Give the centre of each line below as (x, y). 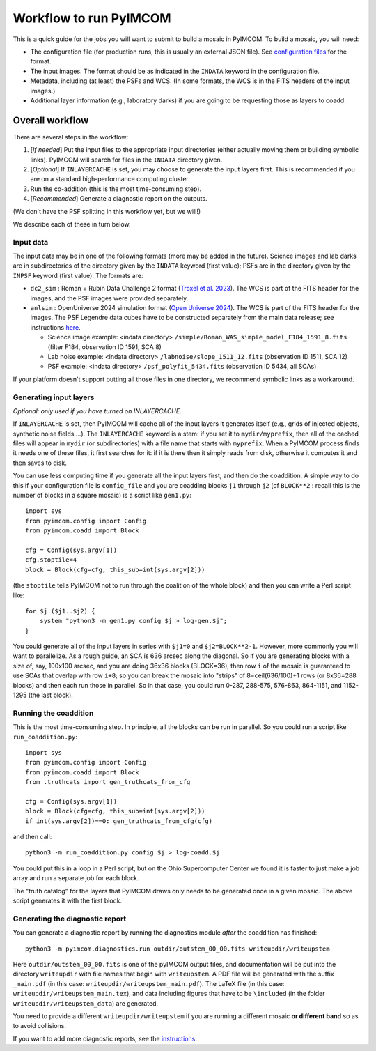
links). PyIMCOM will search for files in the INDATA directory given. (126, 160)
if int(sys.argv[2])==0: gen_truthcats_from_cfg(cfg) (119, 821)
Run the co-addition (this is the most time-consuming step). (116, 189)
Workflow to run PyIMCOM (92, 18)
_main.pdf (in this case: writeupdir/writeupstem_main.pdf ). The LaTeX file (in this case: (149, 983)
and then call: (32, 837)
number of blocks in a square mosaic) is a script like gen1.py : (102, 496)
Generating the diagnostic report (70, 919)
